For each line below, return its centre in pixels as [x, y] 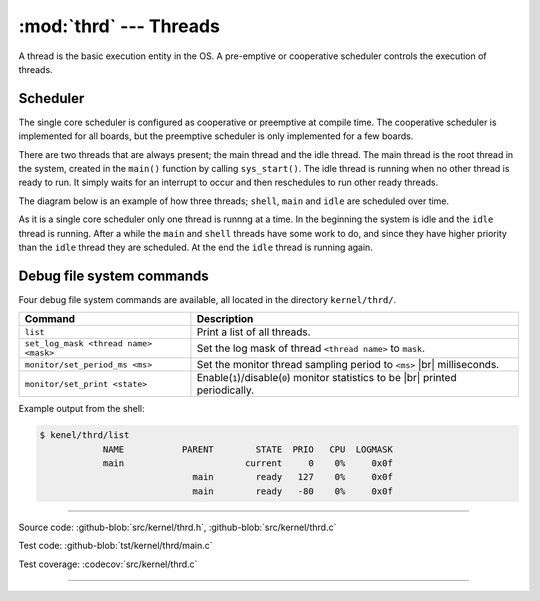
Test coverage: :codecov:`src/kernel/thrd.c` [108, 564]
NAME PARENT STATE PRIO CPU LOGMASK [248, 449]
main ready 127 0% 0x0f [293, 477]
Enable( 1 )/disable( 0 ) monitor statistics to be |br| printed [326, 378]
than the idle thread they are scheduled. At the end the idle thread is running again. [196, 247]
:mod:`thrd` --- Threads [119, 26]
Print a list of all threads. [253, 332]
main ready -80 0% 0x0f [293, 491]
